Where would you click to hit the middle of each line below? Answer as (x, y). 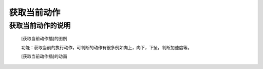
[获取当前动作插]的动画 (44, 56)
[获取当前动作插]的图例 (44, 39)
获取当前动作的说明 (40, 26)
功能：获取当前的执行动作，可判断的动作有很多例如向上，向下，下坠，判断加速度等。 (106, 47)
